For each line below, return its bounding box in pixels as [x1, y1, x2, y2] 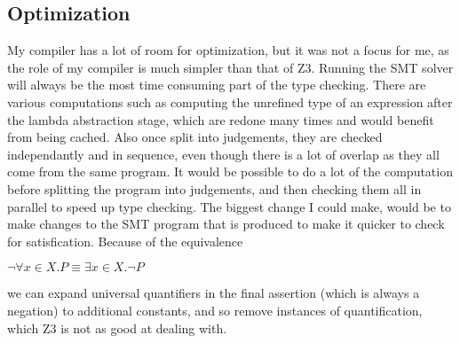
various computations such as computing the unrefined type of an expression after [7, 92, 453, 111]
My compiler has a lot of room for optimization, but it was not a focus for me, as [7, 41, 449, 59]
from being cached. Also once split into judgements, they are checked [7, 128, 383, 146]
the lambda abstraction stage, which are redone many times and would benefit [7, 110, 434, 129]
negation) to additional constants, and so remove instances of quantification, [7, 300, 423, 319]
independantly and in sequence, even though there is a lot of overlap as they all [7, 144, 440, 163]
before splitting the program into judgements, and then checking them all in [7, 179, 422, 198]
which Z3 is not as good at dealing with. [7, 318, 227, 337]
